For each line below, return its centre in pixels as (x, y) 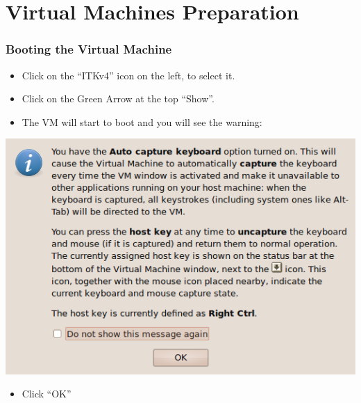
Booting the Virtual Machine (89, 49)
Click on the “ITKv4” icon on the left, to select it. (128, 75)
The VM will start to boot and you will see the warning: (142, 121)
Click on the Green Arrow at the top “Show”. (118, 98)
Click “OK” (47, 394)
